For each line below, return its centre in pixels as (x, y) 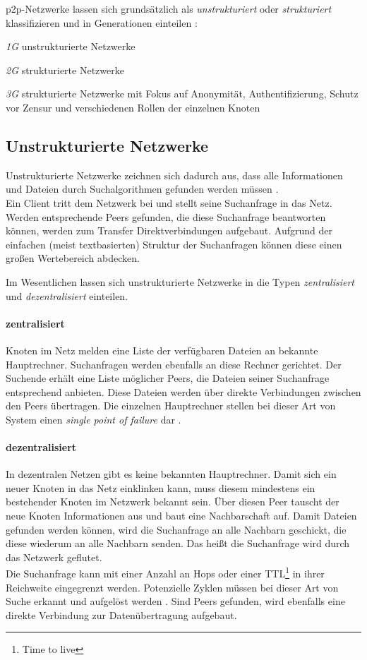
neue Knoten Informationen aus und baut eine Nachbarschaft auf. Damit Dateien (181, 516)
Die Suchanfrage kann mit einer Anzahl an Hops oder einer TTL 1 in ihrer (165, 572)
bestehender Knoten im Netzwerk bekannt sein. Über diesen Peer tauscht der (173, 502)
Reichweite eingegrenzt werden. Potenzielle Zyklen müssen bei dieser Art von (172, 587)
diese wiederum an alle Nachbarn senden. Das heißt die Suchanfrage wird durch (178, 543)
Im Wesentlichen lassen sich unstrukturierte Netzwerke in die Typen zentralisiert (180, 281)
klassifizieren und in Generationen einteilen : (102, 22)
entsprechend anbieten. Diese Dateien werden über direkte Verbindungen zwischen (183, 391)
